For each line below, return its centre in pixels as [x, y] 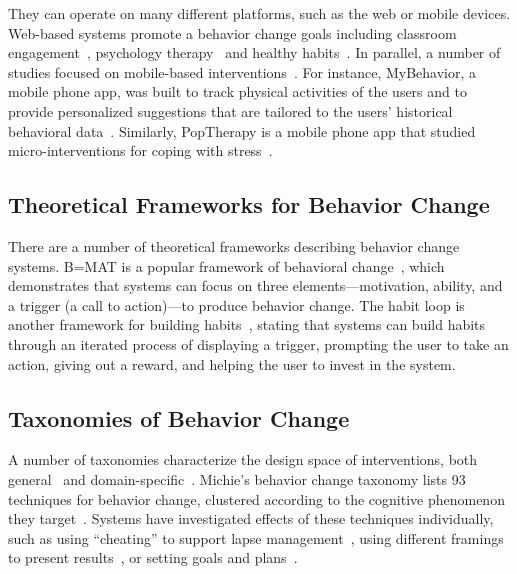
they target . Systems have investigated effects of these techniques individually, [251, 518]
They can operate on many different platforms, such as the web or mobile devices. [259, 13]
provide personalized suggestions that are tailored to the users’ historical [230, 110]
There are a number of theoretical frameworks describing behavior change [234, 245]
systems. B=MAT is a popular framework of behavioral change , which [226, 265]
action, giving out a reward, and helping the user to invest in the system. [232, 363]
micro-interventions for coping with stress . [140, 150]
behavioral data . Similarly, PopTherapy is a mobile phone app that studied [242, 130]
